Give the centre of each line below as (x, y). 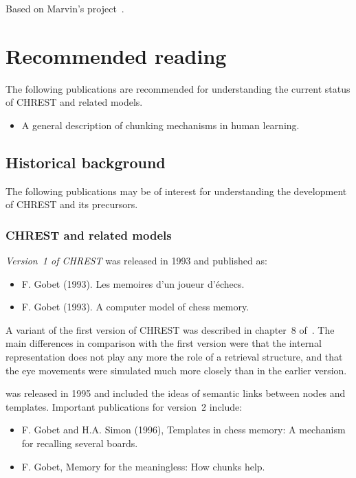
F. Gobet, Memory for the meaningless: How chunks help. (143, 466)
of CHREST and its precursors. (72, 204)
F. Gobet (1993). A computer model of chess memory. (135, 307)
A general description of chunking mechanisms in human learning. (160, 125)
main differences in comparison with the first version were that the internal (164, 343)
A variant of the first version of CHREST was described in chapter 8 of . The (170, 329)
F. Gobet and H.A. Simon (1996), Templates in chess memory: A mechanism (183, 430)
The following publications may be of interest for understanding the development (176, 191)
